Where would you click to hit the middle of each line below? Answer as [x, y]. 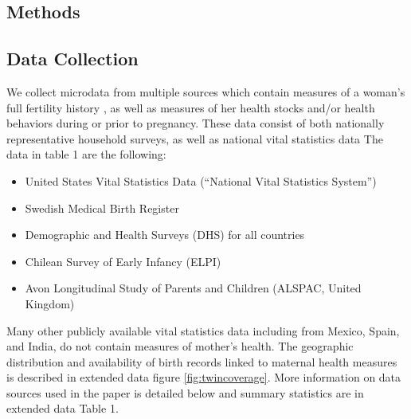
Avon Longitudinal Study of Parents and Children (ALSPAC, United [193, 288]
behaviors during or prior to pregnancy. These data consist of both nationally [196, 123]
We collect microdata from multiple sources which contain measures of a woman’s [206, 91]
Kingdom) [50, 303]
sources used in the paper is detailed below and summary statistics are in [185, 392]
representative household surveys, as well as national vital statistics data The [195, 138]
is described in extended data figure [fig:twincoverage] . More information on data [204, 377]
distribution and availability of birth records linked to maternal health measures [202, 361]
